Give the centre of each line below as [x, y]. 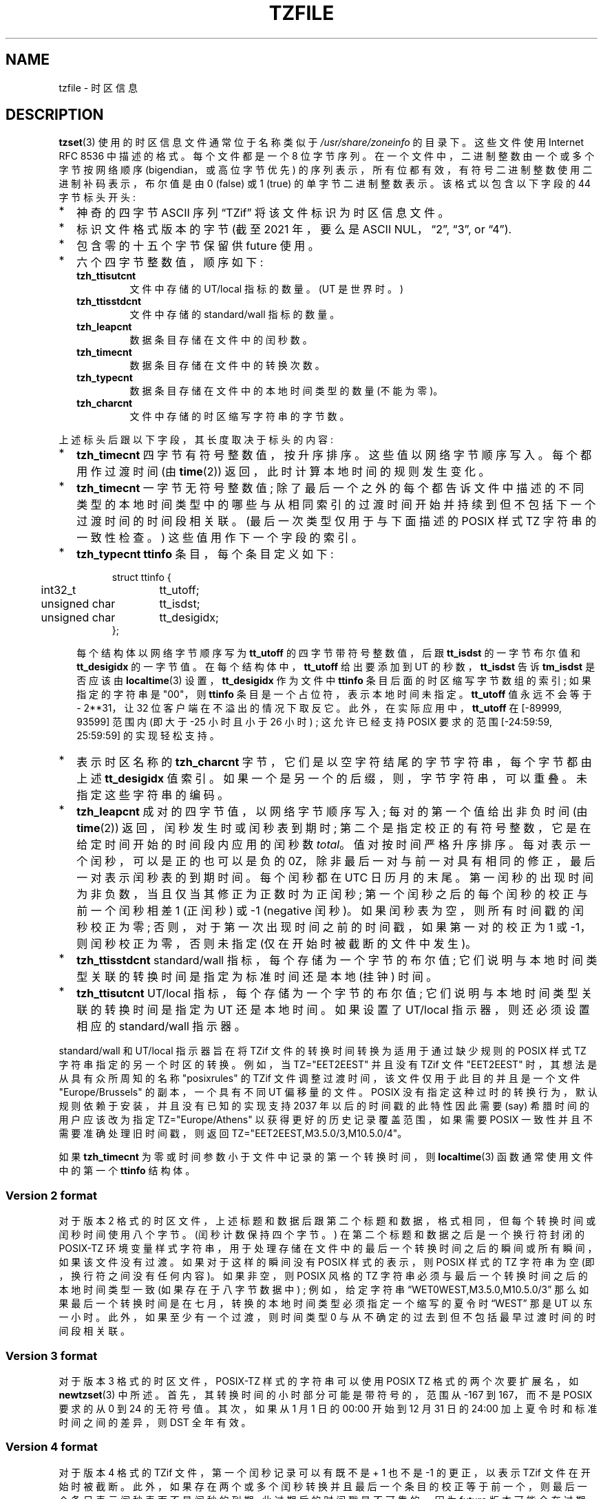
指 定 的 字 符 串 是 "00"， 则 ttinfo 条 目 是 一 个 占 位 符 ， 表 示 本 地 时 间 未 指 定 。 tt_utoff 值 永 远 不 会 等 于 [334, 694]
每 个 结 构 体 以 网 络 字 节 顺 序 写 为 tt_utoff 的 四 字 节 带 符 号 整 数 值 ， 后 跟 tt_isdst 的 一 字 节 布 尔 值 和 [328, 653]
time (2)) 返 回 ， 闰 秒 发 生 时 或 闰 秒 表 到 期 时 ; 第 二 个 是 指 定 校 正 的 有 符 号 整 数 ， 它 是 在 [334, 828]
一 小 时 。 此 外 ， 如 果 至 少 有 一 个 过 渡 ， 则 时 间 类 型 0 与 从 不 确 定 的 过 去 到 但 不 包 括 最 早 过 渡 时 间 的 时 [327, 1317]
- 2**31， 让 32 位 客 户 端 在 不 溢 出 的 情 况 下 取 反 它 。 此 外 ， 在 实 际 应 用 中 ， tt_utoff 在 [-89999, [319, 708]
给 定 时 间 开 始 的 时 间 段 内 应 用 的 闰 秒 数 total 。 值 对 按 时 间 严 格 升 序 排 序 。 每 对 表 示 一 [334, 845]
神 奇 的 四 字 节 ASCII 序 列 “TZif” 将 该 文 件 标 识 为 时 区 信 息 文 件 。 [263, 213]
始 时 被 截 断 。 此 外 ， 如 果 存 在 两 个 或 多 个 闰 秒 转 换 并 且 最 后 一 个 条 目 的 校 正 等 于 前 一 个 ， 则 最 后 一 [323, 1486]
